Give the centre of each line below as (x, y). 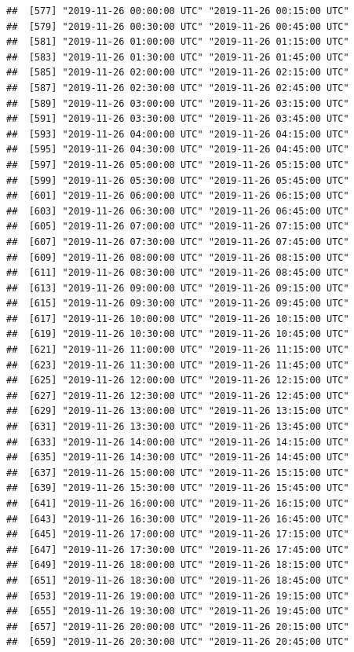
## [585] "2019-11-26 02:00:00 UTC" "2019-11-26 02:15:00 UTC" (178, 73)
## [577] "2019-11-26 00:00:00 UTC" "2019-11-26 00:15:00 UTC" (178, 11)
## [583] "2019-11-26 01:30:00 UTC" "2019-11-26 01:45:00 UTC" (178, 57)
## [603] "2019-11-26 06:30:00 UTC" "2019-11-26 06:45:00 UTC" (178, 211)
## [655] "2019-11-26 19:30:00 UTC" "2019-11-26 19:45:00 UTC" (178, 612)
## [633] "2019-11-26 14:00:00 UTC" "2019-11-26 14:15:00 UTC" (178, 442)
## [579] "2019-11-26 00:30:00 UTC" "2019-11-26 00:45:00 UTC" (178, 26)
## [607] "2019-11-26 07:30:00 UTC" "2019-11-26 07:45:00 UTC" (178, 242)
